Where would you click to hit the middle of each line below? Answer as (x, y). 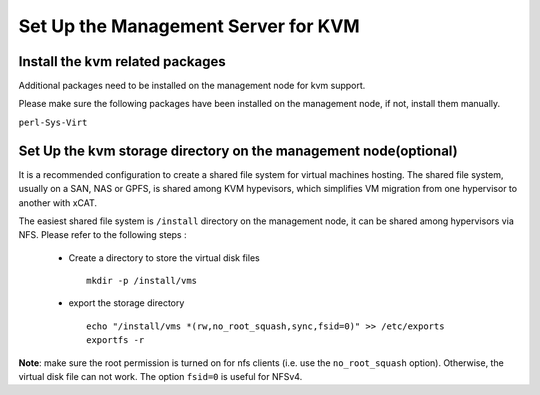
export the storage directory (126, 303)
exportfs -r (115, 340)
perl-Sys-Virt (53, 122)
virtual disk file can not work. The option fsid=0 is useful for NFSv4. (160, 377)
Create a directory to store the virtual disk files (164, 257)
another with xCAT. (58, 202)
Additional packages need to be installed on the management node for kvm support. (192, 86)
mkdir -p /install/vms (142, 281)
